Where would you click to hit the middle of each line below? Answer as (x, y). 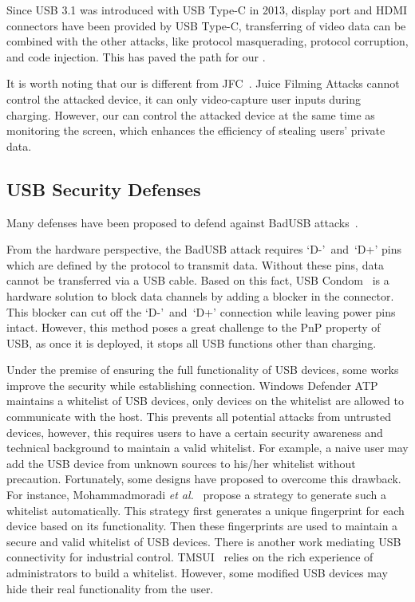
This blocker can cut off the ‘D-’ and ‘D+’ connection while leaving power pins (201, 311)
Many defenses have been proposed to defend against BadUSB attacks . (182, 222)
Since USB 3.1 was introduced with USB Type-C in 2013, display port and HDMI (207, 10)
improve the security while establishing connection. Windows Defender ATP (192, 385)
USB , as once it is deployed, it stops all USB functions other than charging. (192, 342)
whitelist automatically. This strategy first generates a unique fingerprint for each (206, 510)
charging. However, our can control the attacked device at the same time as (191, 114)
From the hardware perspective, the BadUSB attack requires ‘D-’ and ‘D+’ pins (204, 249)
